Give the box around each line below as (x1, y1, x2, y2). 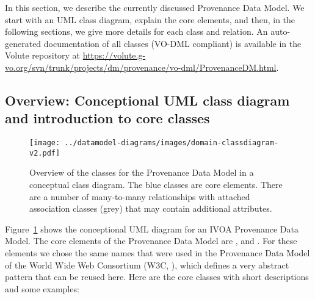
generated (5, 37, 42, 49)
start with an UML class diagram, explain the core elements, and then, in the (5, 13, 295, 26)
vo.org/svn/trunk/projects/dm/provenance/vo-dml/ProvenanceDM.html (5, 60, 277, 73)
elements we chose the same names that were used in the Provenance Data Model (5, 247, 310, 259)
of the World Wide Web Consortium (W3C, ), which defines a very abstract (5, 258, 289, 271)
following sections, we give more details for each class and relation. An (5, 25, 268, 38)
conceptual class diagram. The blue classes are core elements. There (29, 178, 283, 191)
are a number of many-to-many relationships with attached (29, 190, 250, 203)
